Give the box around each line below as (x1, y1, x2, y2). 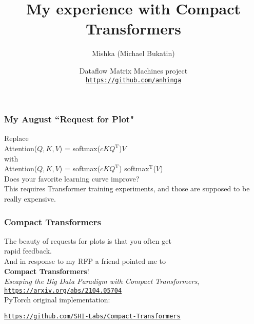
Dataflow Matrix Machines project (79, 65, 188, 76)
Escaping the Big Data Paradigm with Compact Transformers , (4, 276, 200, 286)
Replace (4, 133, 29, 143)
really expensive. (4, 193, 56, 204)
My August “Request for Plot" (4, 113, 134, 125)
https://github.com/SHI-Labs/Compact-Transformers (4, 313, 181, 320)
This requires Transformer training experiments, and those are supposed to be (4, 183, 250, 194)
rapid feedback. (4, 245, 52, 256)
